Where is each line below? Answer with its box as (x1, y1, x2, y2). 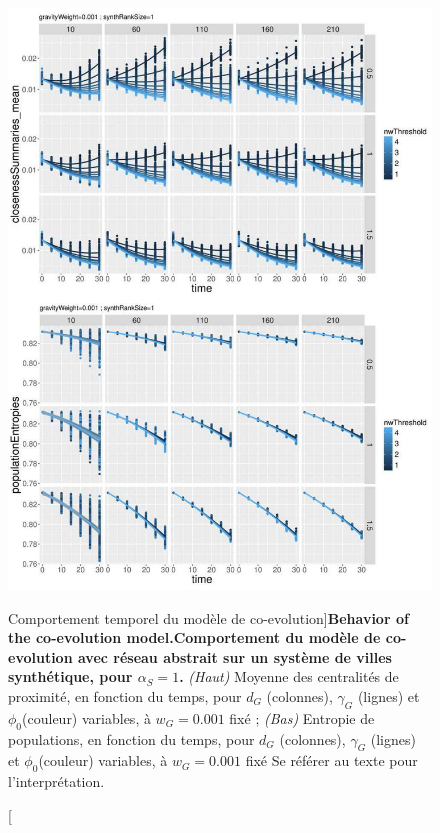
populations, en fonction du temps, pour (8, 728, 255, 749)
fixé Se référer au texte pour (245, 750, 418, 771)
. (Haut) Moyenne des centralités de (179, 666, 399, 687)
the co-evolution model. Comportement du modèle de (8, 627, 381, 648)
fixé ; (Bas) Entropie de (229, 707, 375, 728)
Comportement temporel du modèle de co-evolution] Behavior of (8, 607, 409, 628)
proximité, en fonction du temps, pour (8, 685, 242, 706)
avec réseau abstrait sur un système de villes (77, 646, 392, 667)
